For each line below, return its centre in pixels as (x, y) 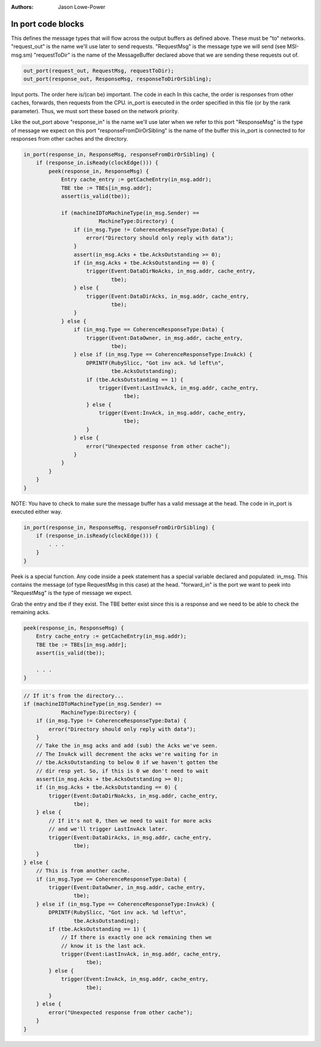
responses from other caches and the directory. (70, 139)
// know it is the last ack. (103, 946)
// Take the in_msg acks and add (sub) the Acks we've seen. (127, 746)
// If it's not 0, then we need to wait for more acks (130, 821)
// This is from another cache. (83, 871)
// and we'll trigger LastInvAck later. (108, 829)
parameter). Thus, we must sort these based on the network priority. (95, 111)
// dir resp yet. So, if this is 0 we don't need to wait (122, 771)
